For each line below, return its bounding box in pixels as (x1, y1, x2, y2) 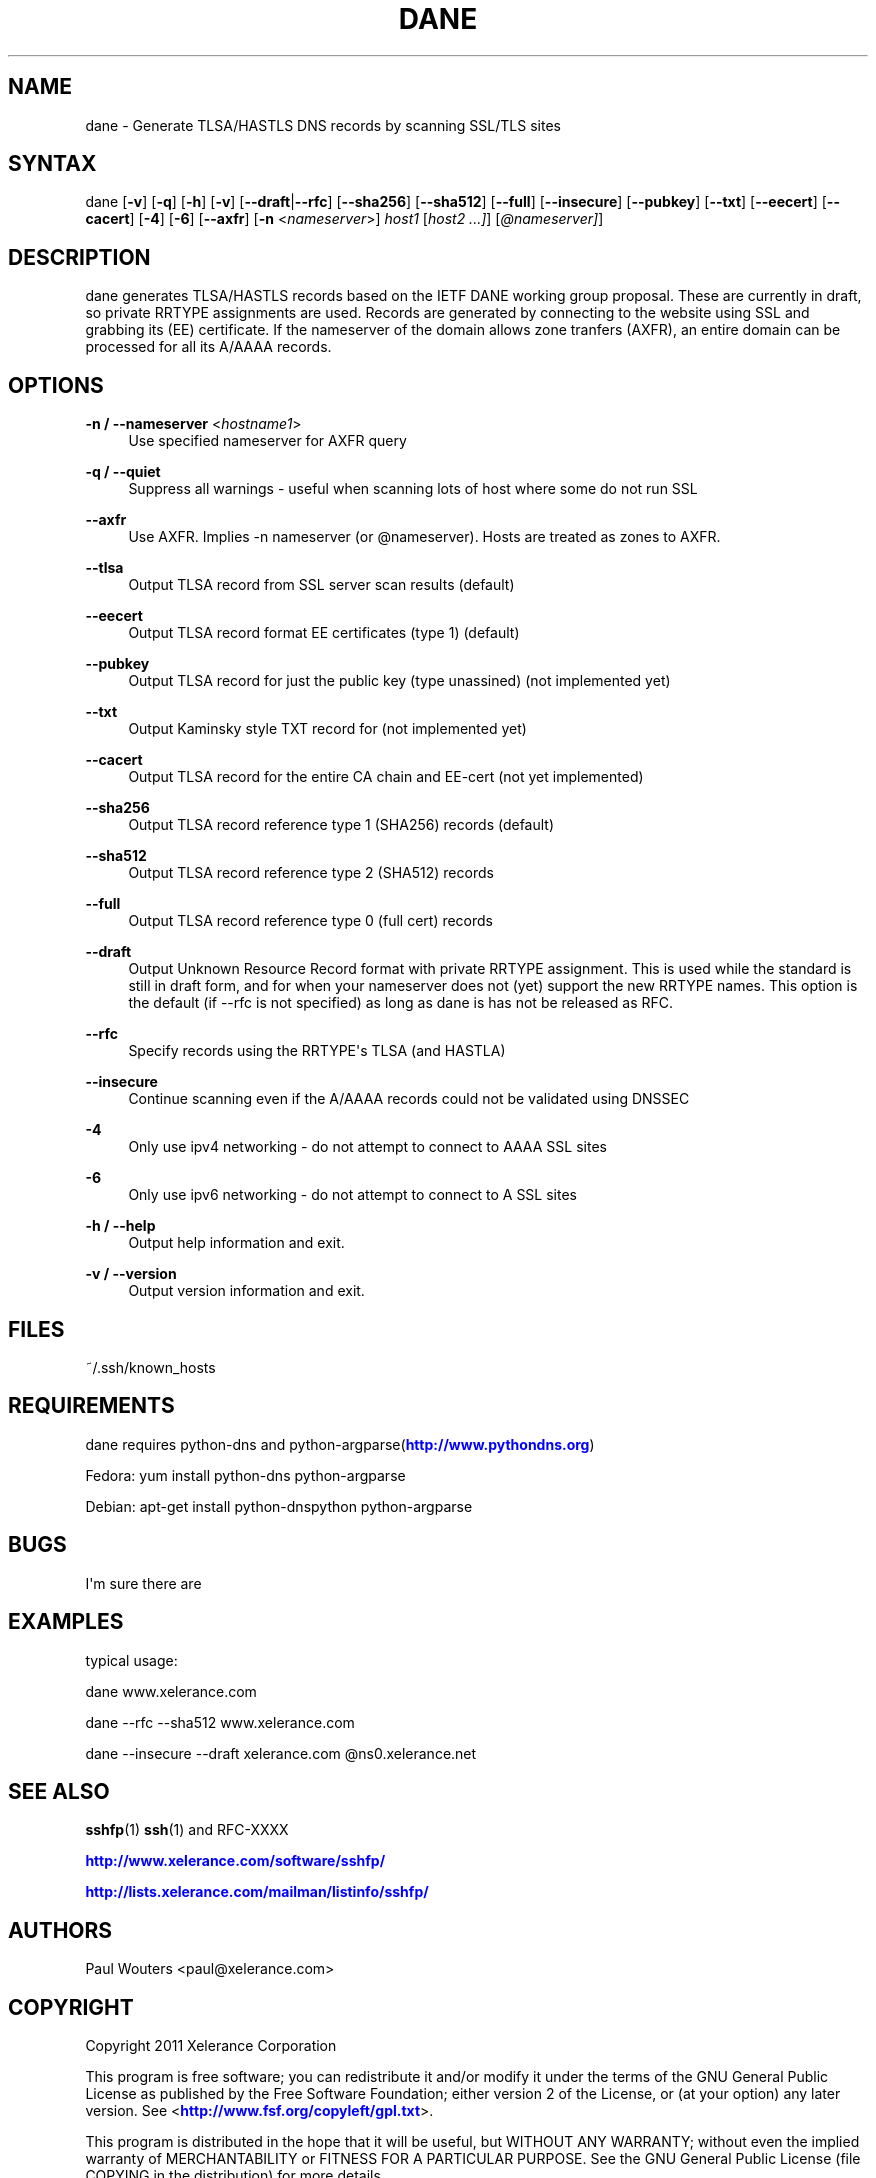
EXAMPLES (8, 1609, 124, 1635)
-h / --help (85, 1217, 156, 1235)
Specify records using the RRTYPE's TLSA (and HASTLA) (128, 1042, 506, 1060)
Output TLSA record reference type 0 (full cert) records (128, 912, 494, 930)
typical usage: (85, 1651, 178, 1669)
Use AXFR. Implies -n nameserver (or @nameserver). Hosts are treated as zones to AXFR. (128, 528, 721, 546)
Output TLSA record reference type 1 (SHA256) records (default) (128, 816, 555, 834)
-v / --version (85, 1265, 177, 1283)
